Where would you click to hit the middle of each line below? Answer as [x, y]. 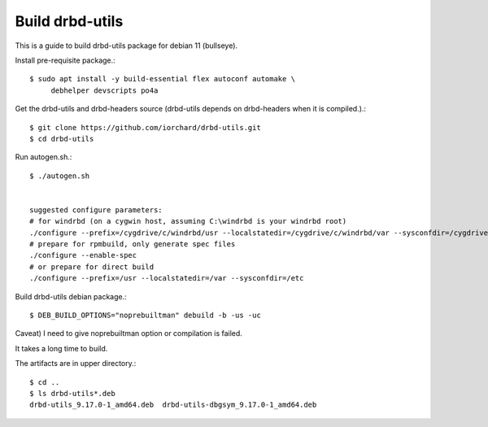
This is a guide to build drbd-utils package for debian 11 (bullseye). [126, 46]
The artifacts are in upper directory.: [76, 364]
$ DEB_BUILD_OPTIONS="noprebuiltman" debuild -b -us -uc [146, 315]
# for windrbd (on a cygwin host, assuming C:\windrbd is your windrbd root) [188, 221]
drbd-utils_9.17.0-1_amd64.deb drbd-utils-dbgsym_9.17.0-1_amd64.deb [173, 405]
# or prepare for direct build [92, 267]
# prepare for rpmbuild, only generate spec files [133, 244]
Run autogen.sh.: [44, 157]
